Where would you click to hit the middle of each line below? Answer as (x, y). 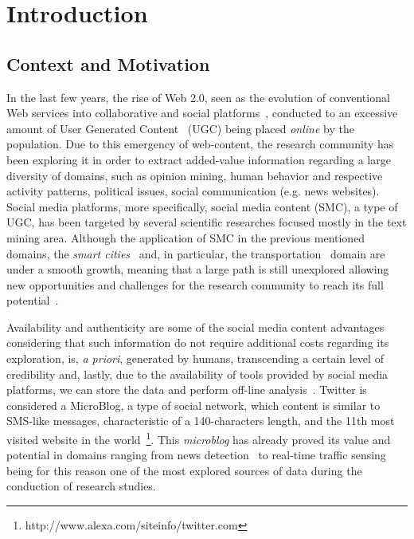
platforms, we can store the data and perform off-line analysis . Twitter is (187, 389)
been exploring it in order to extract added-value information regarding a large (199, 159)
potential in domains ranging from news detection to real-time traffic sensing (196, 455)
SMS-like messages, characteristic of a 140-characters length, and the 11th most (201, 421)
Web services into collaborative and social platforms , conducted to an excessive (202, 113)
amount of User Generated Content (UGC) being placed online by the (180, 128)
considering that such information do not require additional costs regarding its (198, 342)
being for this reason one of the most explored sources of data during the (184, 470)
